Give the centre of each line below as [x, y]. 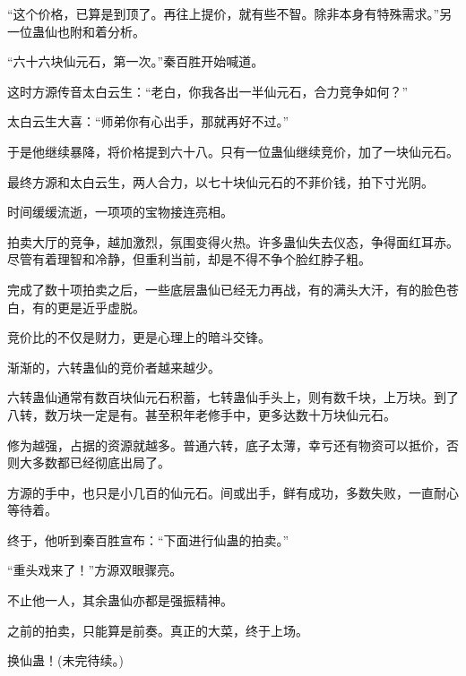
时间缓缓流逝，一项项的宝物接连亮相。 [120, 212]
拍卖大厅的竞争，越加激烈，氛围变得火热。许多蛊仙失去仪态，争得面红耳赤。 [233, 241]
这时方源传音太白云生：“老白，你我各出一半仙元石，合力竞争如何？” [208, 91]
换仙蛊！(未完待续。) [65, 660]
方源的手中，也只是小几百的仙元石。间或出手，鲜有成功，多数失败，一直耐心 [233, 492]
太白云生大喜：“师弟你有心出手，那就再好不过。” [148, 121]
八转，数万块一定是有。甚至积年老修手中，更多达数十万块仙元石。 [202, 414]
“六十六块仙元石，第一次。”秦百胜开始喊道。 [136, 61]
